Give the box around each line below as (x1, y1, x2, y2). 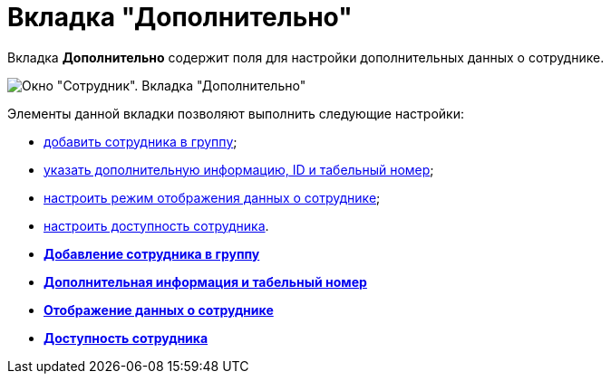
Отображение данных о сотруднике (44, 301, 274, 318)
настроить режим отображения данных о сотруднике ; (44, 189, 381, 205)
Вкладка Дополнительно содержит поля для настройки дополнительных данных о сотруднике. (7, 49, 605, 65)
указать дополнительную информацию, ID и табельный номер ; (44, 161, 434, 177)
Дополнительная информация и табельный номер (44, 273, 367, 290)
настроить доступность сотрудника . (44, 217, 269, 233)
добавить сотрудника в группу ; (44, 133, 238, 149)
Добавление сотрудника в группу (44, 245, 260, 262)
